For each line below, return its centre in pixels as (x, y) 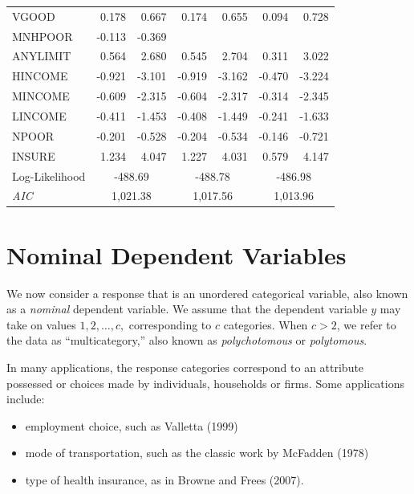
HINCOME (40, 76)
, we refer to (366, 324)
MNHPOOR (43, 36)
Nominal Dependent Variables (177, 254)
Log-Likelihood (49, 176)
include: (26, 399)
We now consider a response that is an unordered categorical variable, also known (207, 293)
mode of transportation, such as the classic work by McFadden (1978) (197, 453)
